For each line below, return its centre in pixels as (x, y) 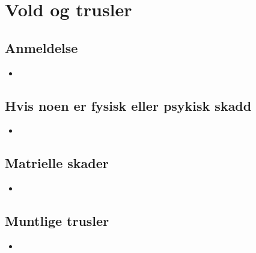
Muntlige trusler (57, 221)
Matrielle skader (57, 163)
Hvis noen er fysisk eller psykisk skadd (128, 105)
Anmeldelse (41, 47)
